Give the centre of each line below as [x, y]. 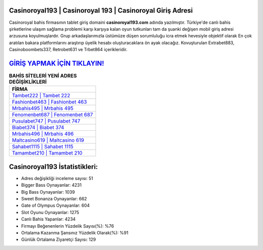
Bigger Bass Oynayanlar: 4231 [51, 185]
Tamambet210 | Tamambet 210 [47, 153]
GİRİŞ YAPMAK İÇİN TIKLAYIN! [56, 63]
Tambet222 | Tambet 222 [41, 96]
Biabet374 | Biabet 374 [38, 127]
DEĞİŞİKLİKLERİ [28, 82]
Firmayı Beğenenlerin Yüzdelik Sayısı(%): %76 [68, 226]
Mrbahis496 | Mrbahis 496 [43, 134]
